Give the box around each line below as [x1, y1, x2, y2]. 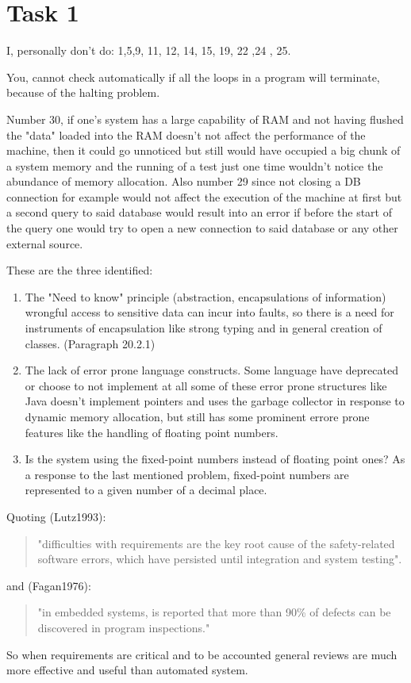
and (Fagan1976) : [6, 577, 91, 593]
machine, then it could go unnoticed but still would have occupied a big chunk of [6, 142, 401, 159]
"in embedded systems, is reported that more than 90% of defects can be [37, 604, 391, 620]
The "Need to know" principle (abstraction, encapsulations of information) [25, 288, 386, 305]
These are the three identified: [6, 262, 153, 278]
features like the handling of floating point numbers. [25, 424, 278, 440]
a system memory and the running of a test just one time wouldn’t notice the [6, 157, 383, 174]
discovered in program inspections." [37, 619, 210, 635]
